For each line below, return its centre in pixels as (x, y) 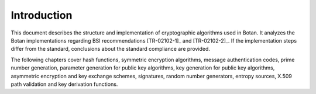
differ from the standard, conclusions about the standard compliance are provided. (111, 49)
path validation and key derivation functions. (64, 84)
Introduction (42, 15)
